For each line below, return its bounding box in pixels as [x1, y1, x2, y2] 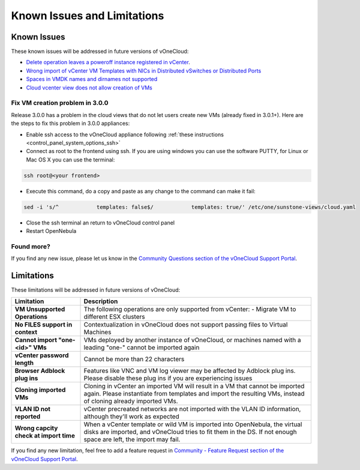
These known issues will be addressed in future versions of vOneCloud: [11, 48, 189, 55]
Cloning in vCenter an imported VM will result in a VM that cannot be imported [83, 382, 305, 390]
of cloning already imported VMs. [83, 397, 178, 405]
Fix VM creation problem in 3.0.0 [11, 99, 109, 107]
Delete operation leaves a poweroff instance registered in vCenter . [26, 59, 190, 66]
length [14, 359, 34, 367]
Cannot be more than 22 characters [83, 355, 185, 363]
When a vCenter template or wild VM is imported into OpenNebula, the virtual [83, 420, 302, 429]
